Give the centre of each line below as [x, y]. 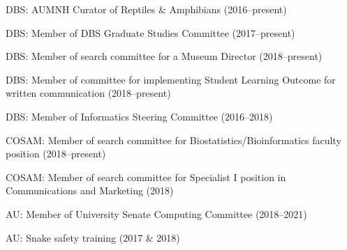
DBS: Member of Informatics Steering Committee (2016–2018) [139, 116]
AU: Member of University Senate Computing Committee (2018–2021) [156, 213]
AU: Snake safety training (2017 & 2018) [93, 237]
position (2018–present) [56, 154]
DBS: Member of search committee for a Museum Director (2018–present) [164, 56]
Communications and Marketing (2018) [90, 190]
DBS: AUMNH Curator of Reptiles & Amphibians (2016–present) [146, 9]
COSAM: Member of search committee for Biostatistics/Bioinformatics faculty [173, 140]
